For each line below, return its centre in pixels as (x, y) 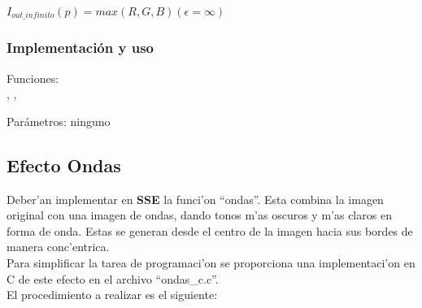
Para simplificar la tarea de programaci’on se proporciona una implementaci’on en (211, 263)
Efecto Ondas (64, 165)
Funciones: (33, 78)
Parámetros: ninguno (59, 121)
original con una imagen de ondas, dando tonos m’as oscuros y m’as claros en (199, 215)
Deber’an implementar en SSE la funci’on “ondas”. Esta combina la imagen (195, 199)
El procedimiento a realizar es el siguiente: (112, 295)
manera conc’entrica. (58, 247)
